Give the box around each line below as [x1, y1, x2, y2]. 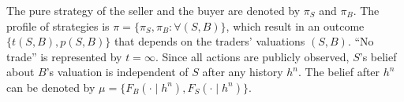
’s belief [359, 48, 397, 64]
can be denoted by [6, 78, 95, 95]
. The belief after [297, 64, 380, 80]
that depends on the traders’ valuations [114, 33, 305, 49]
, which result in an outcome [226, 17, 365, 34]
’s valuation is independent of [46, 64, 189, 80]
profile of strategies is [6, 17, 110, 34]
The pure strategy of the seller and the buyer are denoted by [6, 2, 301, 18]
